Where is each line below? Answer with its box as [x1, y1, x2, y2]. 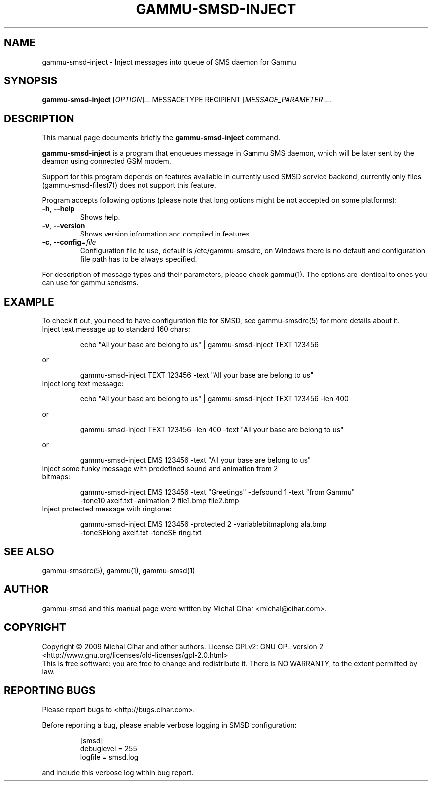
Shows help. [80, 213, 120, 222]
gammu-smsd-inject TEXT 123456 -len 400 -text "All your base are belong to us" [80, 425, 344, 434]
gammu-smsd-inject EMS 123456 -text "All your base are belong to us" [80, 456, 311, 465]
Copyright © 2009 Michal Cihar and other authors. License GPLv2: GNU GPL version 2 [42, 642, 324, 651]
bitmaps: [42, 472, 71, 481]
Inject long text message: [42, 379, 124, 388]
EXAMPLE [4, 295, 54, 308]
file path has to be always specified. [80, 255, 197, 264]
